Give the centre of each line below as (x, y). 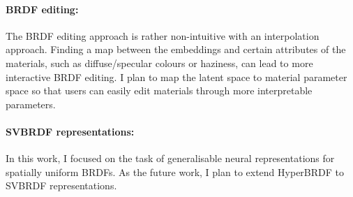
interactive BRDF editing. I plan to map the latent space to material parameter (176, 76)
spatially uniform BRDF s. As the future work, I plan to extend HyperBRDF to (175, 172)
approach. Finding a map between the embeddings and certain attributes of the (176, 49)
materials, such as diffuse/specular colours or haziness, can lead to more (159, 63)
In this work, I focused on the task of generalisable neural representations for (170, 158)
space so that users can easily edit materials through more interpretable (159, 90)
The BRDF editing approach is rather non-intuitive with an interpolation (163, 35)
